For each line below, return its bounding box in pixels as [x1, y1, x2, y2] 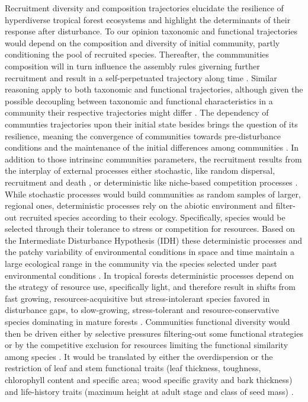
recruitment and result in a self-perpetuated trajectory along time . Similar [5, 71, 277, 84]
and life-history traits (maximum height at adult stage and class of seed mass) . [5, 385, 294, 397]
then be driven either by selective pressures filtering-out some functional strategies [5, 327, 303, 339]
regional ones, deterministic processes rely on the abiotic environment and [5, 199, 273, 212]
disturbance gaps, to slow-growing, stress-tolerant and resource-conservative [5, 304, 279, 316]
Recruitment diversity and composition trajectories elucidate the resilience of [5, 2, 284, 14]
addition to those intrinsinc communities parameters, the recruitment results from [5, 152, 302, 165]
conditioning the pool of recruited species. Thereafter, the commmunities [5, 48, 269, 60]
